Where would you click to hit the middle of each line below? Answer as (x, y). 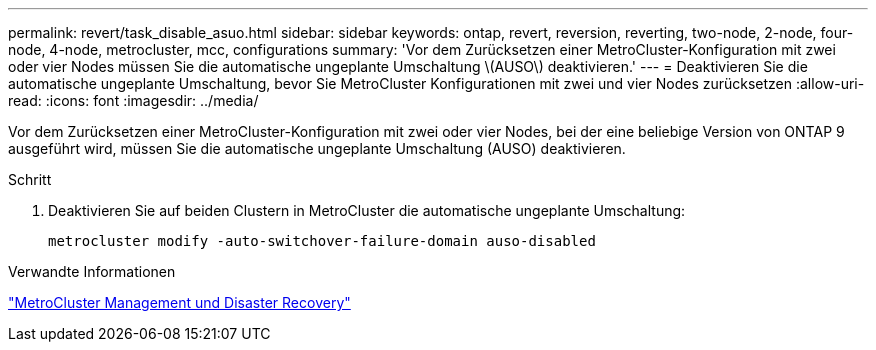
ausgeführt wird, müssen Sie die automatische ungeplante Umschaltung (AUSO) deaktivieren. (317, 148)
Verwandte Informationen (92, 271)
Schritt (30, 179)
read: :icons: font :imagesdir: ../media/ (133, 100)
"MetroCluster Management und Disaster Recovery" (179, 302)
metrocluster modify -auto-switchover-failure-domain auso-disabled (322, 241)
